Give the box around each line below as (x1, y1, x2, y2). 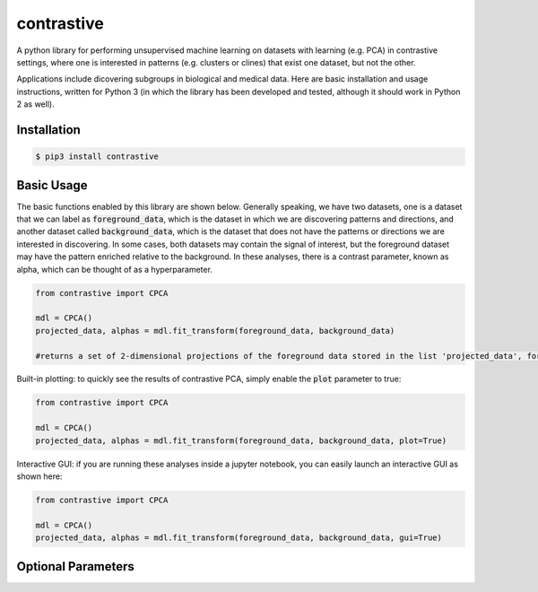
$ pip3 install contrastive (35, 152, 159, 161)
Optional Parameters (16, 559, 134, 574)
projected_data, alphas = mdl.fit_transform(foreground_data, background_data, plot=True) (35, 435, 447, 446)
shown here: (16, 471, 63, 482)
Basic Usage (16, 178, 88, 193)
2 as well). (16, 99, 55, 109)
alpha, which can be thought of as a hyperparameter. (16, 264, 213, 274)
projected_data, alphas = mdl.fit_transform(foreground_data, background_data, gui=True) (35, 533, 443, 543)
